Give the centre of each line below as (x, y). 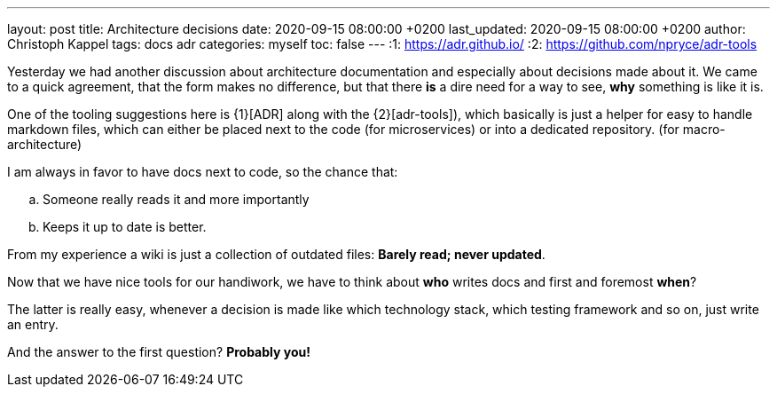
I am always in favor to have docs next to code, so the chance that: (203, 172)
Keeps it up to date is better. (125, 227)
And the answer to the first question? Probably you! (159, 352)
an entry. (33, 324)
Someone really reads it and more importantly (176, 199)
